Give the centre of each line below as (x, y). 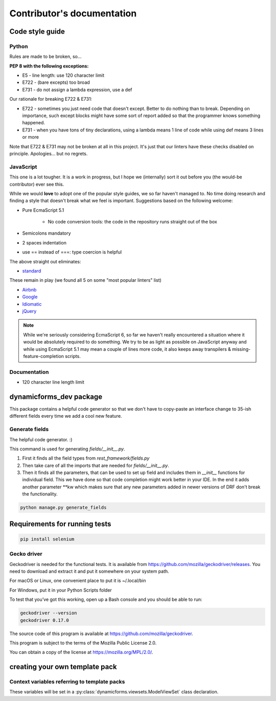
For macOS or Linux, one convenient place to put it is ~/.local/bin (78, 581)
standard (32, 271)
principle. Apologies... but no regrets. (49, 154)
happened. (34, 123)
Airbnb (29, 289)
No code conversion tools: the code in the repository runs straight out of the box (132, 222)
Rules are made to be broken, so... (45, 57)
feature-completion (43, 356)
